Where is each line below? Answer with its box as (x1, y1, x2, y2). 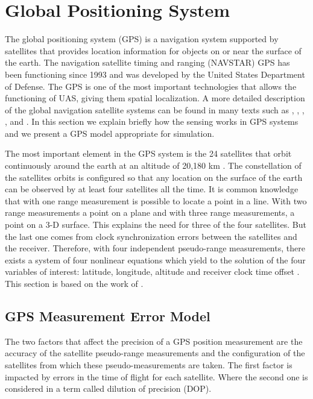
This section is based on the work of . (5, 277, 144, 289)
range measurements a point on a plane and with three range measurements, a (5, 206, 295, 219)
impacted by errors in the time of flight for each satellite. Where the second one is (5, 370, 308, 383)
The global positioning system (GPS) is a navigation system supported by (5, 33, 279, 45)
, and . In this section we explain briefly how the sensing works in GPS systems (5, 115, 299, 128)
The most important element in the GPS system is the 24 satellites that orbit (5, 147, 292, 160)
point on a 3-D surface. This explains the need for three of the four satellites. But (5, 218, 306, 231)
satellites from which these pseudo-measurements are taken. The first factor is (5, 358, 292, 371)
